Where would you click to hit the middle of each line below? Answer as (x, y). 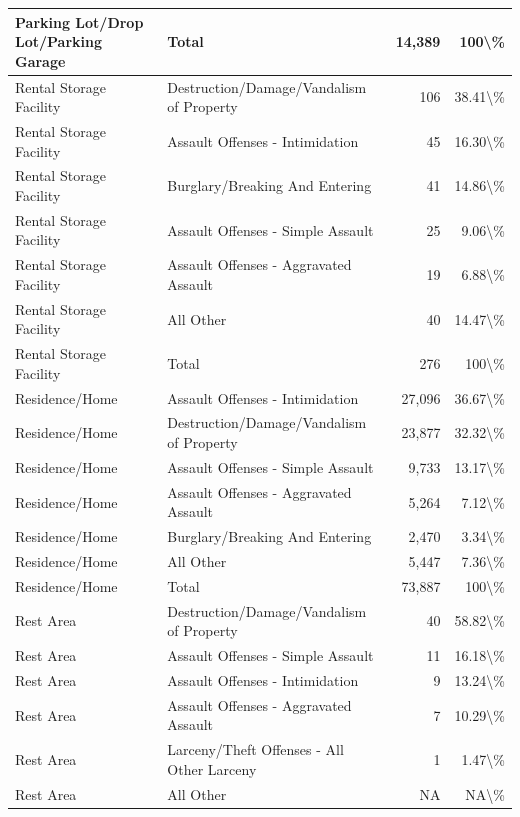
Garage (40, 60)
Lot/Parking (59, 41)
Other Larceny (212, 768)
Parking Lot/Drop (79, 21)
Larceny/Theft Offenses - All (255, 749)
